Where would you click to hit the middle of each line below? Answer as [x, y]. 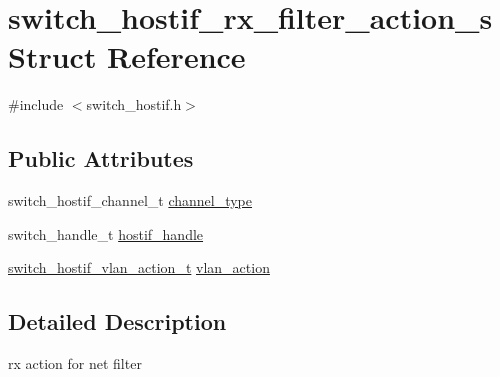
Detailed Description [117, 321]
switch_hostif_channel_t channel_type [130, 200]
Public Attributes [101, 158]
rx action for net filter [75, 363]
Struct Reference [127, 56]
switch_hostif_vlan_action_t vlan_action [139, 267]
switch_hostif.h [134, 104]
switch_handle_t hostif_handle [106, 233]
